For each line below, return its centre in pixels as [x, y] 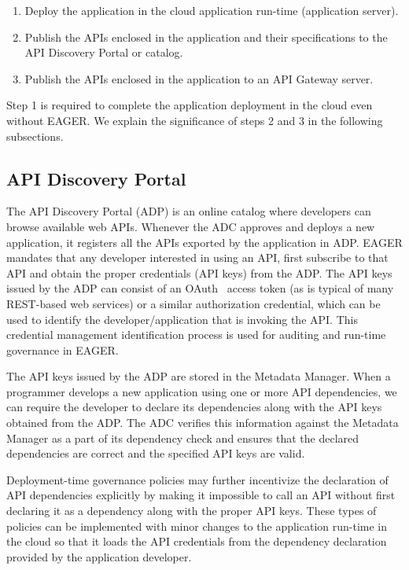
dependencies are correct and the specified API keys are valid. [156, 453]
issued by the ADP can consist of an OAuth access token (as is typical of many [200, 288]
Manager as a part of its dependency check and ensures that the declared [183, 438]
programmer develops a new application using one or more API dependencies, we [202, 391]
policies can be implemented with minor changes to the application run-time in [197, 526]
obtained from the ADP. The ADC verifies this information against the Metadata [203, 423]
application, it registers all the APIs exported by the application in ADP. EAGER [204, 242]
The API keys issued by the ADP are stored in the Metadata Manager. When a [199, 376]
